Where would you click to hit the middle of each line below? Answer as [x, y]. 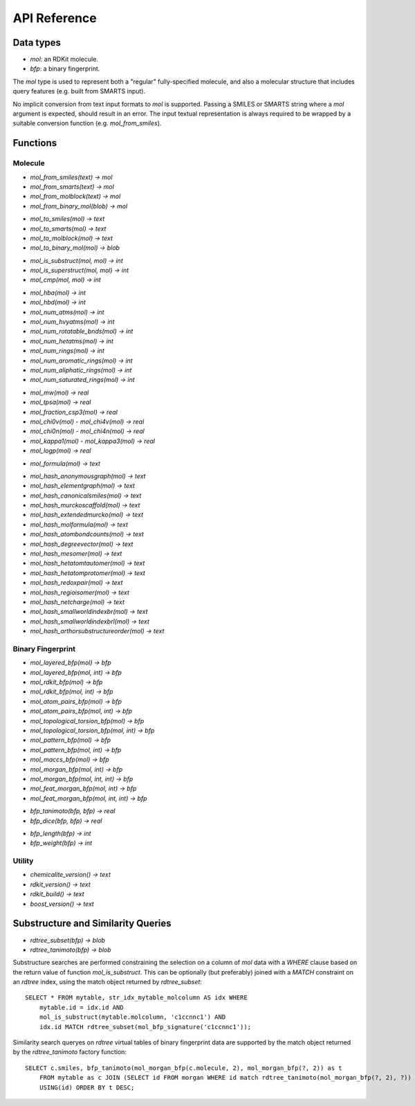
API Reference [55, 18]
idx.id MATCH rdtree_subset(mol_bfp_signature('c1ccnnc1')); [145, 1027]
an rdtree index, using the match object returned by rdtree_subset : [107, 982]
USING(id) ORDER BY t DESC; [87, 1087]
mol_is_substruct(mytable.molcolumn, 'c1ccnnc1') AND [132, 1017]
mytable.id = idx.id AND [81, 1007]
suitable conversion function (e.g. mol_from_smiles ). [87, 123]
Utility [23, 861]
